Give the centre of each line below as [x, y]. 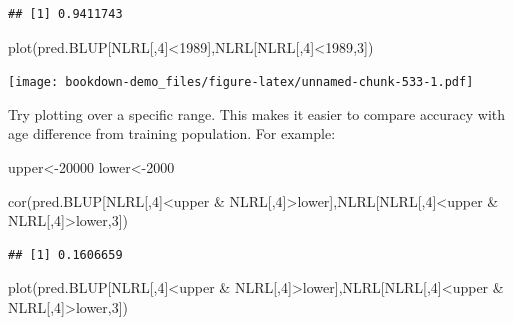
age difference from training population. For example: [172, 133]
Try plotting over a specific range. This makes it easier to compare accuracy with [257, 113]
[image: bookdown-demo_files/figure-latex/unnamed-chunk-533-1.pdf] [241, 82]
